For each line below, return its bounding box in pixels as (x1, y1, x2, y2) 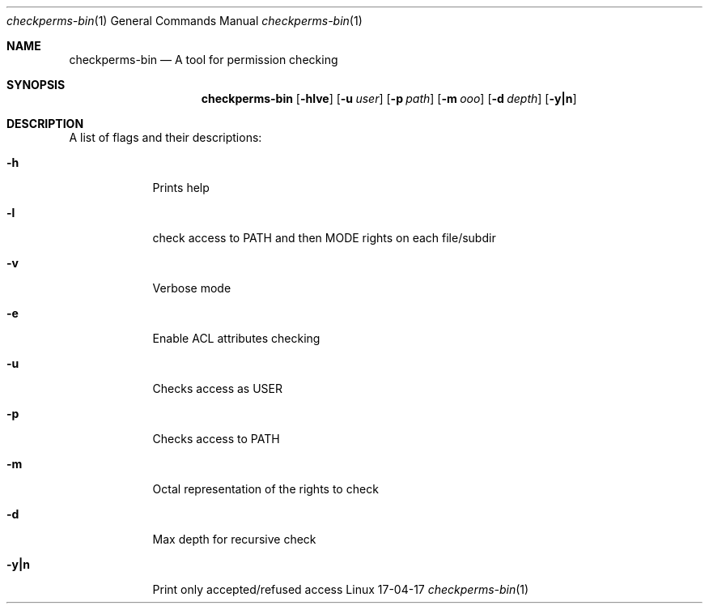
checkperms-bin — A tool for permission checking (69, 53, 338, 66)
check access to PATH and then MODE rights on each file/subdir (152, 231, 496, 245)
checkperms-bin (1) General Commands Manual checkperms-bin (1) (6, 14, 363, 28)
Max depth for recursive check (152, 532, 316, 546)
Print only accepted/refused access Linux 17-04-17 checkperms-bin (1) (152, 582, 529, 596)
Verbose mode (152, 281, 231, 295)
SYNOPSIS (6, 78, 66, 92)
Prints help (152, 181, 210, 194)
